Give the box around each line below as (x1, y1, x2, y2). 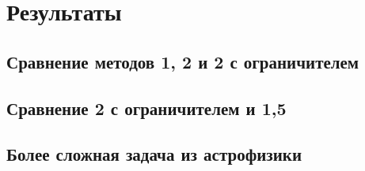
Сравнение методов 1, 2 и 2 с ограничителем (6, 49, 359, 73)
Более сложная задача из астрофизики (6, 142, 302, 166)
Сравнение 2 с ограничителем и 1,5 (6, 95, 287, 120)
